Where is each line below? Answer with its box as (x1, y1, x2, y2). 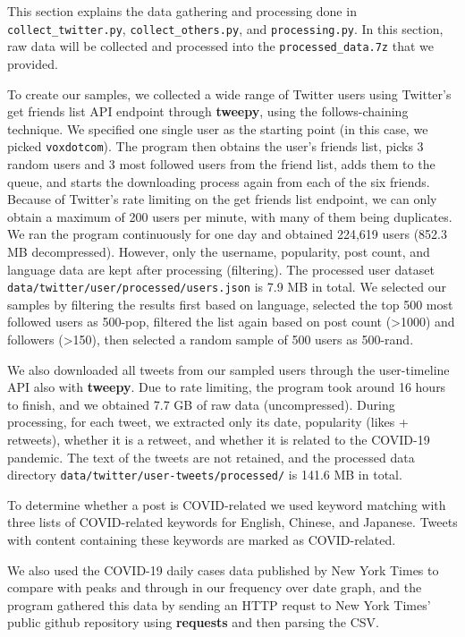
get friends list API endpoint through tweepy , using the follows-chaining (7, 102, 409, 121)
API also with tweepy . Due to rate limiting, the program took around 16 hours (7, 378, 446, 396)
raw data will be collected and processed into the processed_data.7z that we (7, 37, 434, 55)
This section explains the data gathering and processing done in (7, 2, 357, 20)
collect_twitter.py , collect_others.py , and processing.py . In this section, (7, 19, 444, 38)
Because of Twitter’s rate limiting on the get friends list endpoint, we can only (7, 190, 437, 208)
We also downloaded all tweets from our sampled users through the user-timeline (7, 360, 450, 378)
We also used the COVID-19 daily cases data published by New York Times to (7, 560, 439, 579)
